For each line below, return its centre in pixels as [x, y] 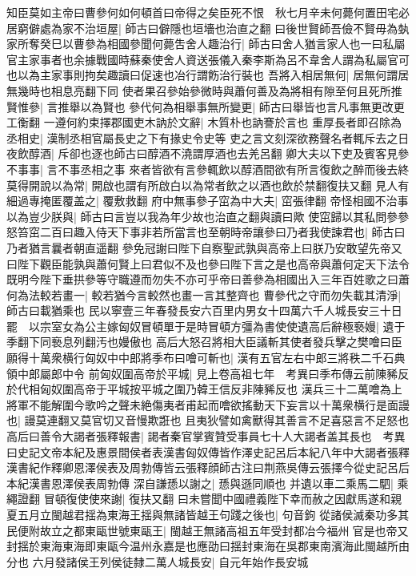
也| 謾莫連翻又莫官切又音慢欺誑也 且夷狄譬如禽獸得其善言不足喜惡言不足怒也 [208, 420]
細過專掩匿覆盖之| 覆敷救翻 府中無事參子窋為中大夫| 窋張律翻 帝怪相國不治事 [208, 201]
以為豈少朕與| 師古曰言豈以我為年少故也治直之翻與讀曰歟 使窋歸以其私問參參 [208, 216]
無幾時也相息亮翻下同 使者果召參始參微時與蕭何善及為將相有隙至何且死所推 [204, 90]
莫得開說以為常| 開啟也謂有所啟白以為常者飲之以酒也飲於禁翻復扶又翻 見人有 [208, 185]
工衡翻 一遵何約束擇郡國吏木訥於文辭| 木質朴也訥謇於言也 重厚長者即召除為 [204, 122]
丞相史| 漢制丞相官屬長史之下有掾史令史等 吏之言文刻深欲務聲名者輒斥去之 [202, 137]
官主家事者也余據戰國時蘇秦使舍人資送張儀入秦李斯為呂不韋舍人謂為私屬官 [202, 59]
